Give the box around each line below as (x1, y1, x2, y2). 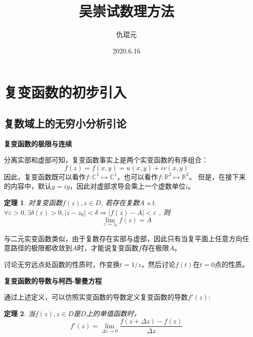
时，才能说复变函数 (77, 243, 139, 253)
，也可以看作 (117, 171, 158, 181)
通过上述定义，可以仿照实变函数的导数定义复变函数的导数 (4, 292, 188, 302)
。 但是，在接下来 (189, 171, 246, 181)
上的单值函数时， (86, 308, 141, 318)
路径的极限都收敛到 (10, 243, 72, 253)
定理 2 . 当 (4, 308, 35, 318)
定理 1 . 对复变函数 (4, 197, 62, 208)
